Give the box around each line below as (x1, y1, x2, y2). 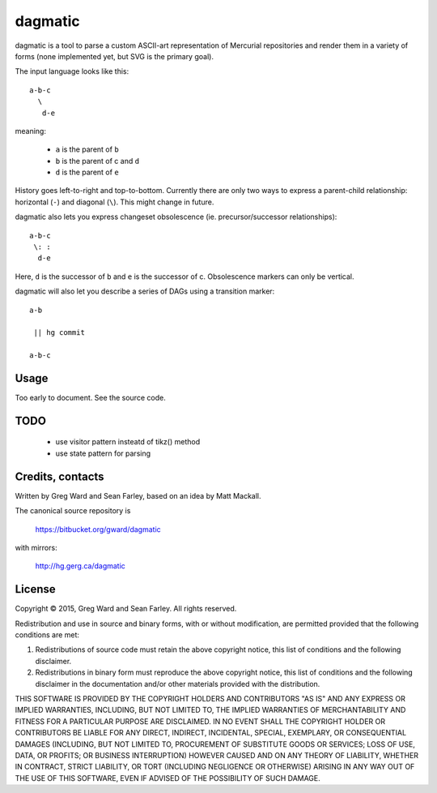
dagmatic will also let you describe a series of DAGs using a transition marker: (15, 286, 275, 296)
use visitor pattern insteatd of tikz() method (55, 437, 201, 447)
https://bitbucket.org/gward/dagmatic (35, 524, 161, 534)
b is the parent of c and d (55, 156, 140, 165)
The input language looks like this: (15, 66, 129, 76)
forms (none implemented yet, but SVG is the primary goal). (15, 51, 214, 61)
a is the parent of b (55, 144, 119, 154)
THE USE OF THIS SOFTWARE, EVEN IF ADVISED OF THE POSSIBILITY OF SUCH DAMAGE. (15, 773, 321, 782)
